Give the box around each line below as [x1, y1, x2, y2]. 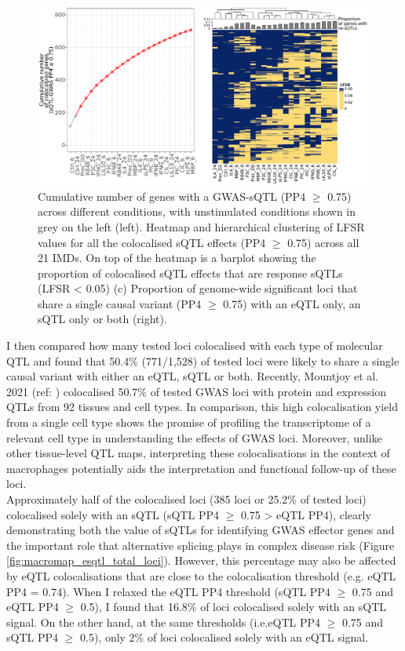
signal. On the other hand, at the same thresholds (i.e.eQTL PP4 [6, 613, 320, 630]
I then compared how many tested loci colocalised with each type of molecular [6, 337, 383, 354]
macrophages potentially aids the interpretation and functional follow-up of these [6, 460, 396, 476]
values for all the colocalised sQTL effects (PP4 [38, 234, 266, 250]
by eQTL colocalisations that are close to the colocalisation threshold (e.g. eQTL [6, 567, 396, 584]
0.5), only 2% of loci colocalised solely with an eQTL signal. [79, 629, 369, 646]
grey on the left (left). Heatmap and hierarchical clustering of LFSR [38, 218, 365, 235]
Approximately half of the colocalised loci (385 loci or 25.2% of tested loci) [6, 491, 367, 507]
